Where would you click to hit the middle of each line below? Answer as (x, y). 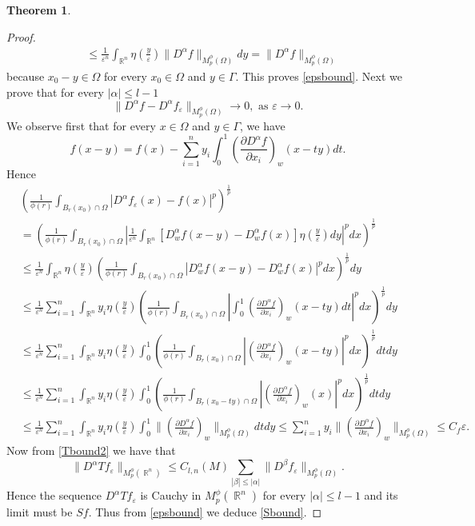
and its (381, 495)
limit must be (40, 511)
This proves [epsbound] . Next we (322, 76)
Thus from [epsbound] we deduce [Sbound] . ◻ (209, 511)
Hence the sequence (54, 495)
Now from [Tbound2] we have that (91, 450)
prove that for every (55, 92)
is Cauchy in (171, 495)
